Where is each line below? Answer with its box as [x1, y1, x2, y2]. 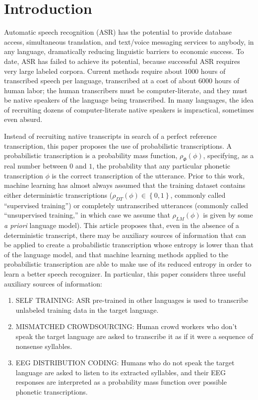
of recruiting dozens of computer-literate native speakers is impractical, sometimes [4, 104, 254, 114]
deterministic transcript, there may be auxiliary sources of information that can [4, 229, 246, 240]
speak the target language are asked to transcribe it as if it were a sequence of [15, 331, 254, 341]
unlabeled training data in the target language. [15, 304, 159, 315]
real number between [4, 161, 67, 171]
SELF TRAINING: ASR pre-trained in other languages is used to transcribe [15, 295, 249, 305]
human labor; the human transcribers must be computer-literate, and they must [4, 85, 248, 95]
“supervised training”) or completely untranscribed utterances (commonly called [4, 200, 249, 210]
